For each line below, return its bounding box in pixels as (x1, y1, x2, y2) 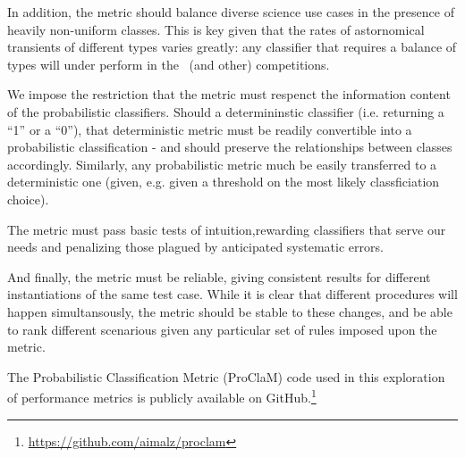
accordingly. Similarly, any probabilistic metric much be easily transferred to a (7, 154, 437, 173)
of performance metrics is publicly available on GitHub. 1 (7, 386, 317, 406)
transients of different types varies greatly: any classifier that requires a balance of (7, 37, 457, 56)
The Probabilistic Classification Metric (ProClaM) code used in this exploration (7, 367, 445, 386)
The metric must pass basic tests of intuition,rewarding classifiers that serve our (7, 220, 446, 238)
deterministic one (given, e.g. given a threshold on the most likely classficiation (7, 172, 440, 191)
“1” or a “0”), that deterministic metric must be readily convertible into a (7, 120, 412, 138)
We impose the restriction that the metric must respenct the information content (7, 85, 451, 104)
